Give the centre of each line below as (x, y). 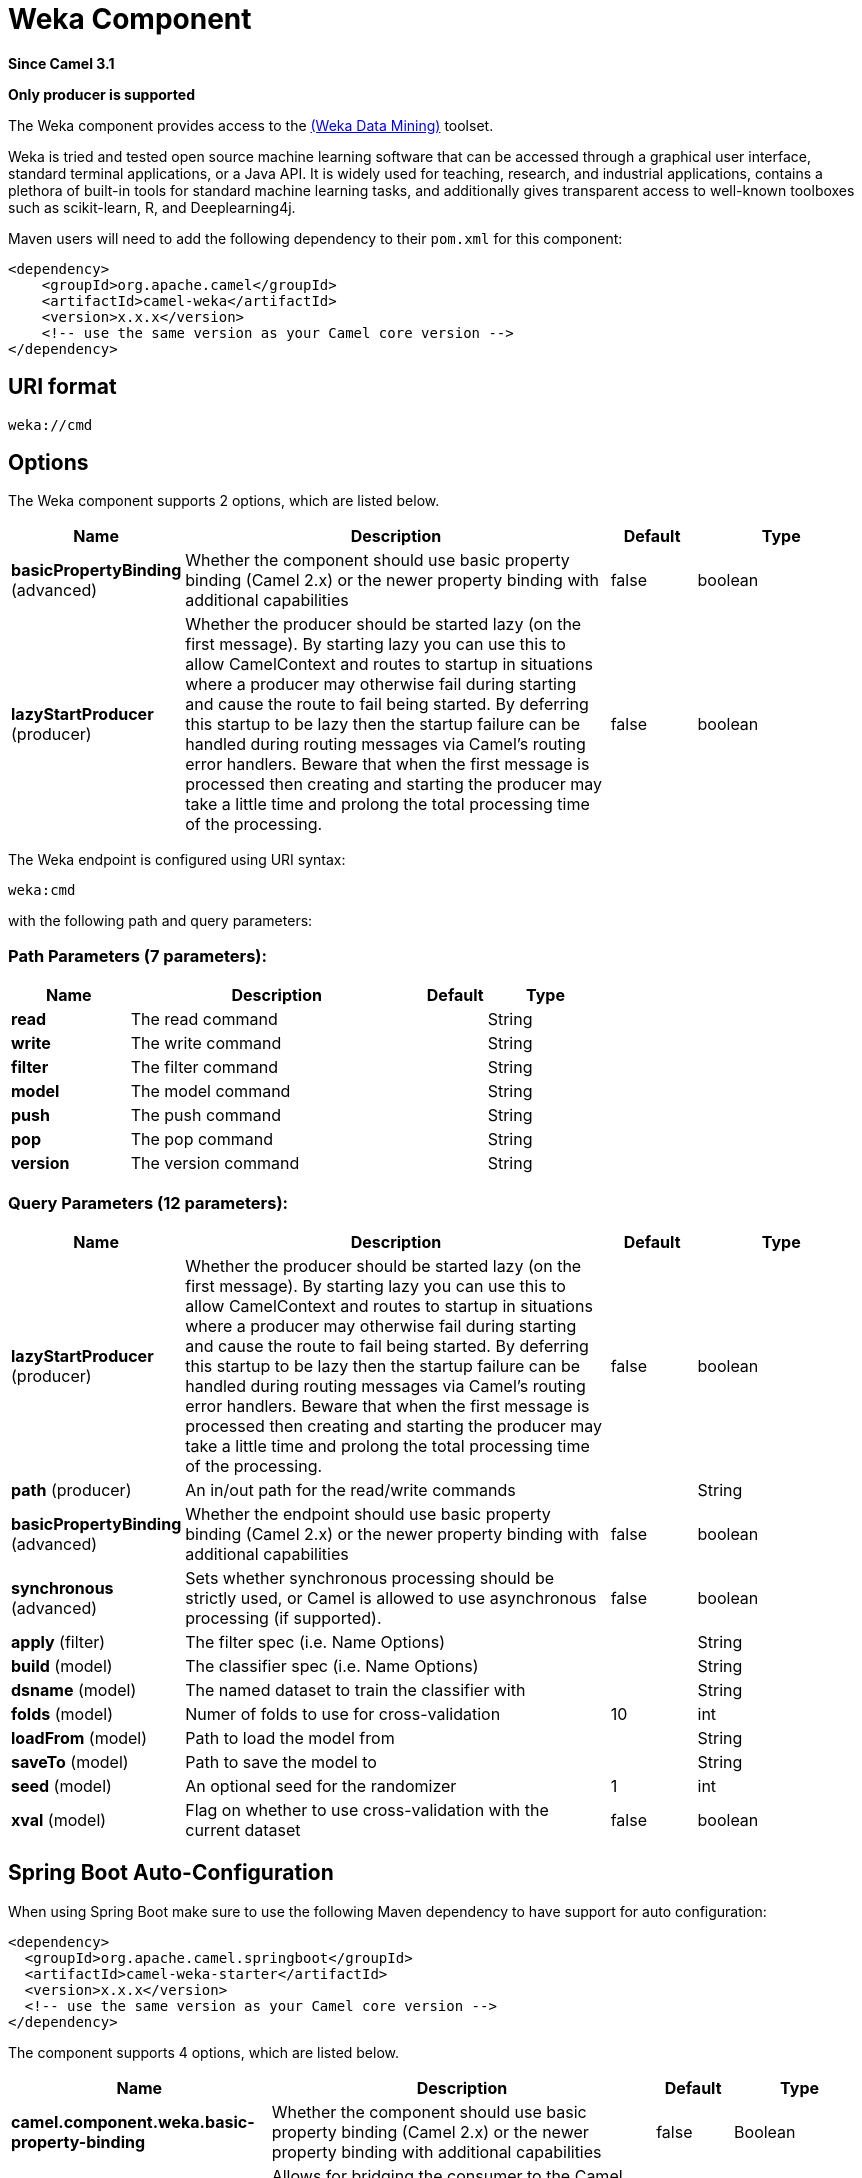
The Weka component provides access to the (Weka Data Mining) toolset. (251, 125)
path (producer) (71, 1489)
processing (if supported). (283, 1617)
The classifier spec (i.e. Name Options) (332, 1665)
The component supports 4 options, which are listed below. (204, 2052)
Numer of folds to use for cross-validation (343, 1713)
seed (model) (61, 1785)
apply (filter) (58, 1641)
